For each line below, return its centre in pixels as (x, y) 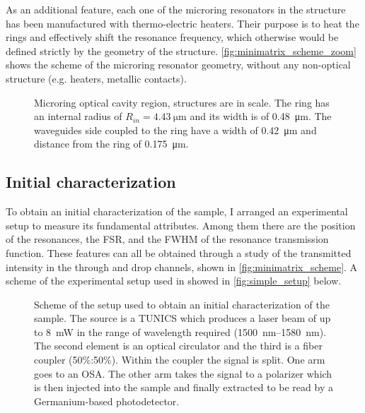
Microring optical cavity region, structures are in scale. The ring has (182, 102)
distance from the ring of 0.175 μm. (111, 144)
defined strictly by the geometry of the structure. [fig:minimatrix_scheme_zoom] (181, 50)
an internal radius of (78, 116)
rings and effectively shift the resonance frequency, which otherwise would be (172, 37)
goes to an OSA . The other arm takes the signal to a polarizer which (183, 373)
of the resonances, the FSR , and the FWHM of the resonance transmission (167, 239)
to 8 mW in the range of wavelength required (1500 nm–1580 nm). (180, 331)
